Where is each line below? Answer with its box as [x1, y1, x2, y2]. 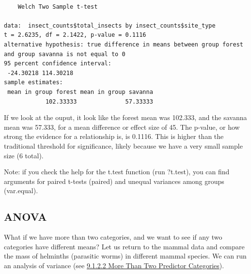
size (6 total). [4, 150, 44, 160]
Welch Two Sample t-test [17, 3, 98, 10]
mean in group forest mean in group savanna [7, 88, 153, 95]
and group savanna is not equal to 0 [4, 50, 125, 58]
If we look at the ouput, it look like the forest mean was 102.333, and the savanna [4, 112, 247, 122]
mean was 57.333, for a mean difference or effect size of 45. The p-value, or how [4, 122, 240, 132]
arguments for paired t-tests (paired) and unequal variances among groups [4, 176, 224, 186]
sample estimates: [4, 79, 63, 86]
